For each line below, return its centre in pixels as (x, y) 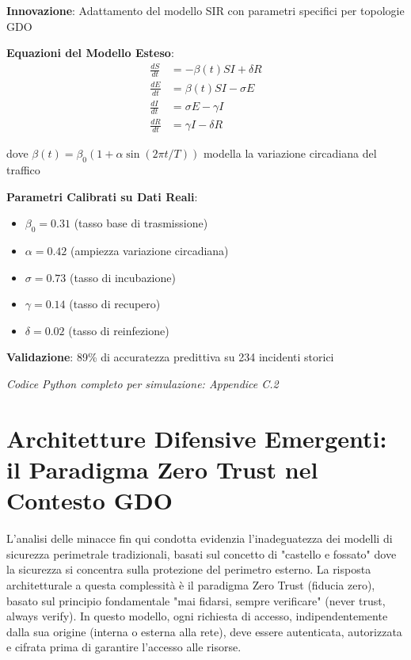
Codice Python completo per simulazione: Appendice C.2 (143, 384)
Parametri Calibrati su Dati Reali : (102, 196)
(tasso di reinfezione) (119, 330)
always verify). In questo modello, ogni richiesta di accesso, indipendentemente (197, 616)
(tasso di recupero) (115, 304)
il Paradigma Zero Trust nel (162, 469)
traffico (23, 170)
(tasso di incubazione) (123, 277)
